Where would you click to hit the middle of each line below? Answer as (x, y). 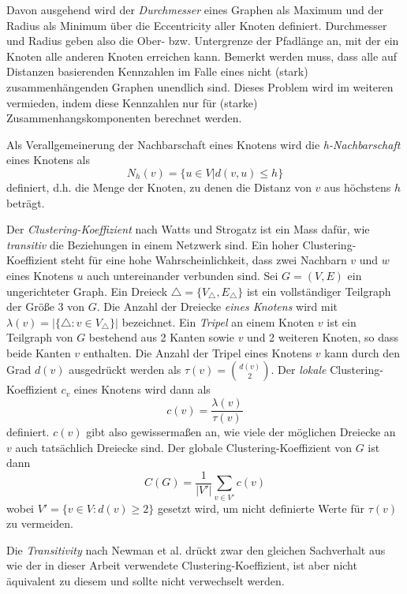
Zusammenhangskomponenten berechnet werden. (124, 118)
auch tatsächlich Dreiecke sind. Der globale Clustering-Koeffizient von (183, 447)
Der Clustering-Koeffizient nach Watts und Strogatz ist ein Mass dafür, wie (188, 229)
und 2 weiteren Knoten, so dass (323, 337)
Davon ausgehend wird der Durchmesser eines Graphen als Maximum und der (195, 9)
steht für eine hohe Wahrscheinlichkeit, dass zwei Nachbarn (204, 260)
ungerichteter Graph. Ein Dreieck (87, 291)
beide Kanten (39, 352)
